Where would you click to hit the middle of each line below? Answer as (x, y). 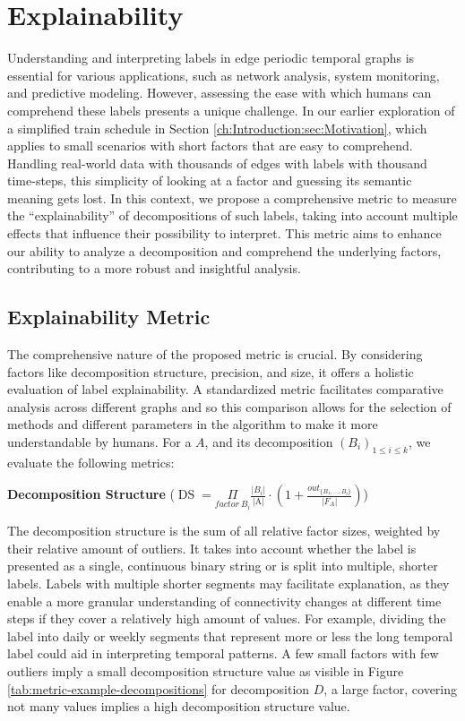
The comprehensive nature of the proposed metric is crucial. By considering (215, 354)
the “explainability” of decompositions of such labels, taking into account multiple (232, 215)
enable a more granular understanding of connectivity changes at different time (224, 601)
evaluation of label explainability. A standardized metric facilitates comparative (225, 389)
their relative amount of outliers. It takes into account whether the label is (212, 548)
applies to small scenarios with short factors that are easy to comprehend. (210, 146)
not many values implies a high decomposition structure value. (179, 706)
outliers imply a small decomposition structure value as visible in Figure (206, 671)
